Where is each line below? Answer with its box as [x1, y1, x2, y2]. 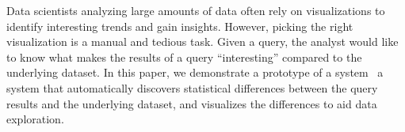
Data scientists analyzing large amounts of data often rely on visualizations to [6, 2, 385, 18]
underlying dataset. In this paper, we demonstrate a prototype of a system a [6, 64, 384, 81]
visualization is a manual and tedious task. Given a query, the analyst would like [6, 33, 399, 50]
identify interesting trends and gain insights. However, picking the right [6, 17, 353, 34]
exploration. [6, 111, 64, 127]
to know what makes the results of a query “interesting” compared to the [6, 48, 362, 65]
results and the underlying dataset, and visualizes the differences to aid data [6, 95, 377, 111]
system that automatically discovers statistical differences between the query [6, 79, 378, 96]
